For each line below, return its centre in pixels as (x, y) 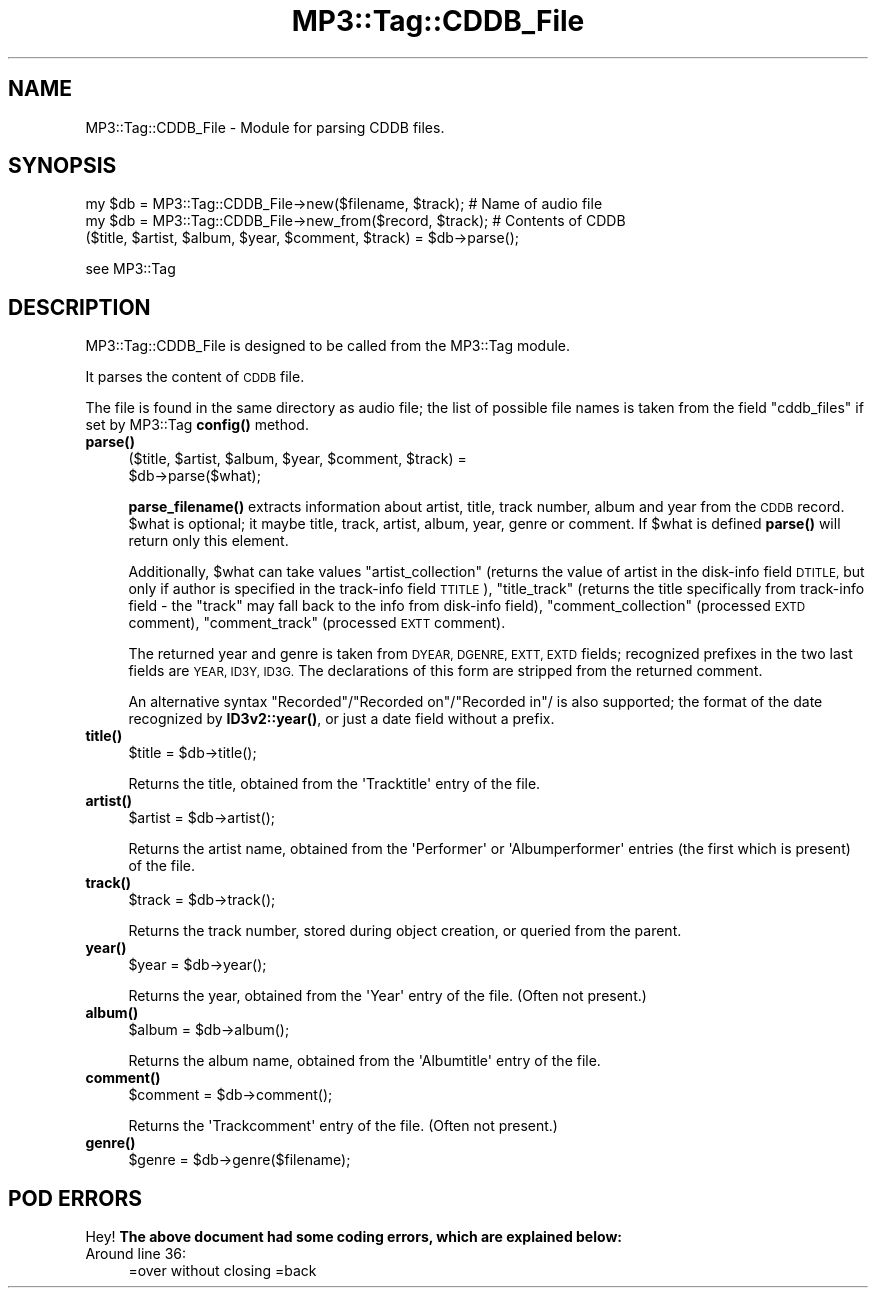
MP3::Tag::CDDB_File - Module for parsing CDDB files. (265, 127)
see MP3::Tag (130, 269)
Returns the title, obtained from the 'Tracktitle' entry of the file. (334, 784)
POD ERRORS (75, 1198)
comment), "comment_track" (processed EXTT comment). (317, 623)
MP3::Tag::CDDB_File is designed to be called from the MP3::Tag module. (328, 346)
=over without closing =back (222, 1271)
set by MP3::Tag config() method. (197, 425)
